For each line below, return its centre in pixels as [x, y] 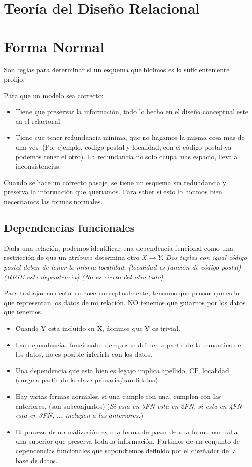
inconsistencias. [38, 166]
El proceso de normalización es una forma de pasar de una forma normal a [126, 431]
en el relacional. [39, 121]
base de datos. [36, 460]
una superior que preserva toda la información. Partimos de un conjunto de [127, 441]
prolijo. [15, 79]
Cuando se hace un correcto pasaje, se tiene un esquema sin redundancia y [115, 182]
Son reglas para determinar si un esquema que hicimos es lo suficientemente [117, 69]
